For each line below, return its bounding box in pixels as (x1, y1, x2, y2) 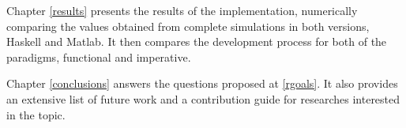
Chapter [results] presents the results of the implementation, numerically (6, 2, 358, 18)
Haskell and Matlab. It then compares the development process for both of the (6, 33, 387, 50)
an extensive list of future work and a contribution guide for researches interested (6, 90, 400, 107)
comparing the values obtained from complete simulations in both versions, (6, 17, 370, 34)
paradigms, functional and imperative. (6, 48, 191, 65)
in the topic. (6, 106, 66, 122)
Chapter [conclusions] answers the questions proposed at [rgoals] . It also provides (6, 75, 398, 92)
